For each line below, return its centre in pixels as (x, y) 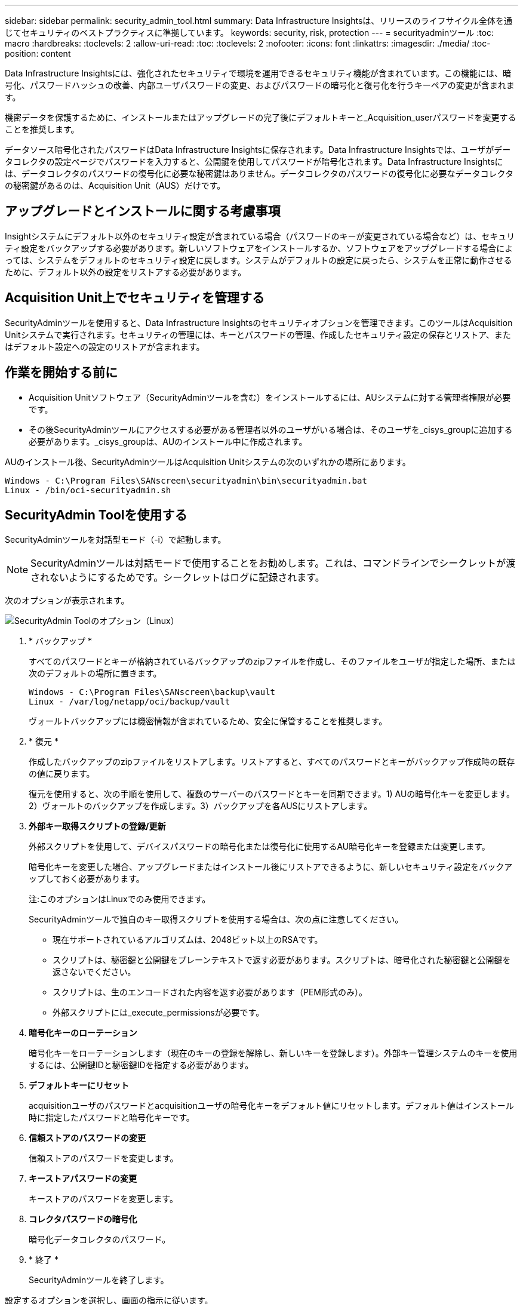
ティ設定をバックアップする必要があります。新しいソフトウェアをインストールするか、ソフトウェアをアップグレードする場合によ (259, 248)
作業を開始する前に (61, 373)
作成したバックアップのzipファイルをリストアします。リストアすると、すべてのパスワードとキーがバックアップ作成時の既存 (272, 762)
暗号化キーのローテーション (83, 1033)
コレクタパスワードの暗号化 (83, 1219)
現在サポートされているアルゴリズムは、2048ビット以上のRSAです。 (188, 940)
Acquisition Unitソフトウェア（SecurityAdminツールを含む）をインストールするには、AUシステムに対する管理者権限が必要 (270, 397)
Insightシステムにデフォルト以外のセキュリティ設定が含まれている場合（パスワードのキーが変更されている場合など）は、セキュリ (260, 236)
